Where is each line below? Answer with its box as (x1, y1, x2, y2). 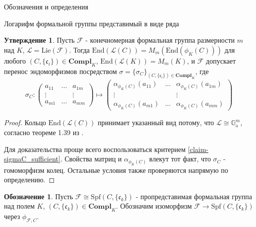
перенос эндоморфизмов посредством (4, 66, 117, 76)
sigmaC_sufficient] (4, 153, 61, 164)
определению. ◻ (4, 174, 55, 185)
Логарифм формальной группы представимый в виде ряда (4, 18, 179, 28)
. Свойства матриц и (60, 153, 122, 164)
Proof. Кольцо (4, 117, 46, 128)
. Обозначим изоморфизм (116, 201, 192, 211)
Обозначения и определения (4, 1, 88, 11)
